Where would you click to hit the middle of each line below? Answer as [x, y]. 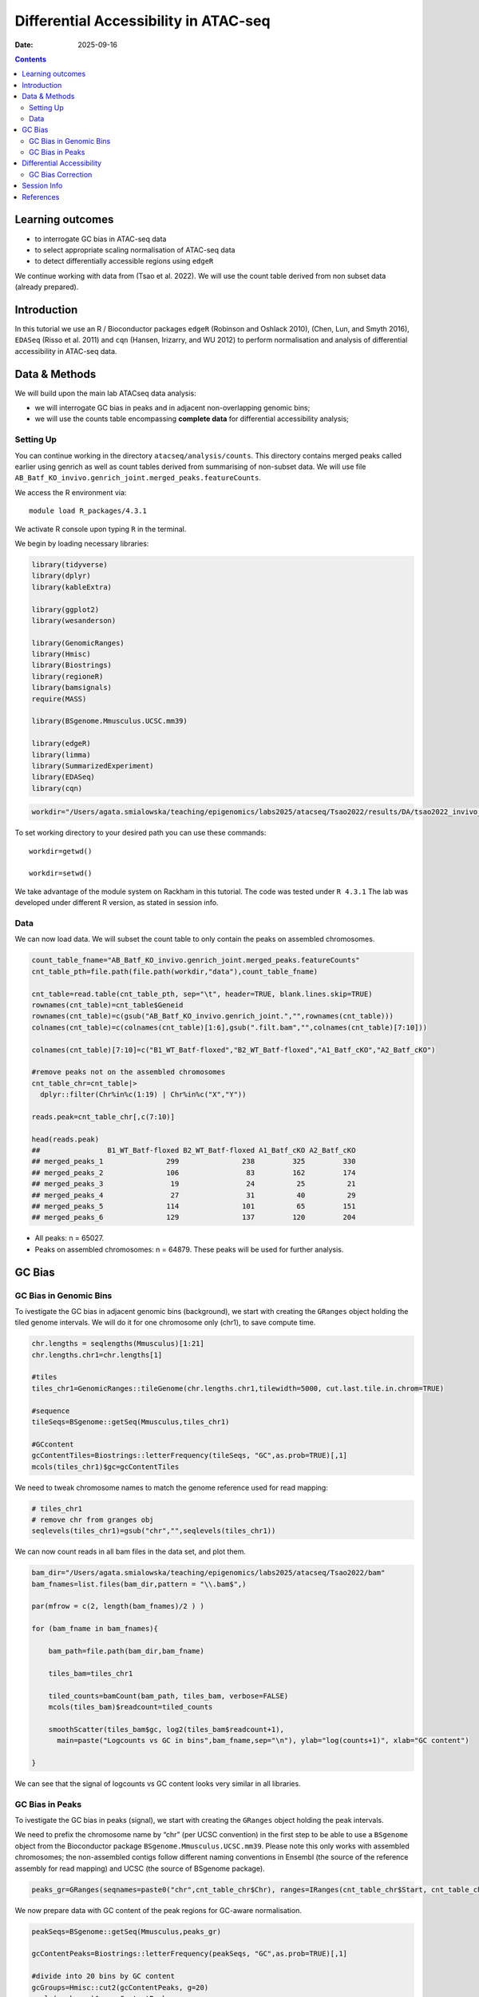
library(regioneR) [67, 676]
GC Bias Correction [61, 174]
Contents [31, 59]
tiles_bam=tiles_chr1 [91, 1673]
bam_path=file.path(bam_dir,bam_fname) [127, 1651]
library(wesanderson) [74, 620]
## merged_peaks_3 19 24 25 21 [194, 1184]
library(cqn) [57, 788]
